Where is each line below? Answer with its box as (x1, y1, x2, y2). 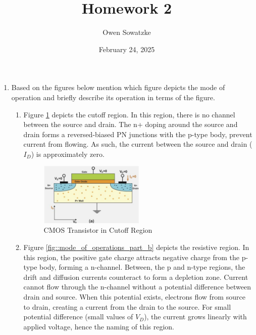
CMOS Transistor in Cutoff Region (43, 225, 152, 235)
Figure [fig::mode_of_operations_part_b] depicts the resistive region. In (23, 242, 249, 253)
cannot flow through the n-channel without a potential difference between (23, 281, 251, 292)
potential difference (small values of (23, 311, 133, 322)
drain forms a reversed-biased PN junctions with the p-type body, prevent (23, 129, 252, 139)
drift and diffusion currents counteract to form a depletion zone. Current (23, 271, 248, 282)
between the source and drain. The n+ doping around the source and (23, 119, 238, 130)
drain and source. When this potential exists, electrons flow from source (23, 291, 245, 302)
